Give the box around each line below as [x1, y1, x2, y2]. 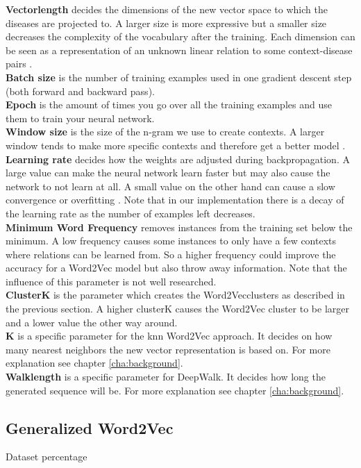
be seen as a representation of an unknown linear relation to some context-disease [6, 42, 353, 57]
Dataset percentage [6, 449, 87, 464]
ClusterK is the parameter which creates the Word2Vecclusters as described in [6, 287, 345, 302]
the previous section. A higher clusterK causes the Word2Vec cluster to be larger [6, 301, 349, 316]
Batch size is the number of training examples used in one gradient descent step [6, 69, 352, 84]
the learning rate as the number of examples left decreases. [6, 206, 255, 220]
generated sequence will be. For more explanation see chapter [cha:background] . [6, 383, 344, 397]
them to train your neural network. [6, 110, 155, 125]
